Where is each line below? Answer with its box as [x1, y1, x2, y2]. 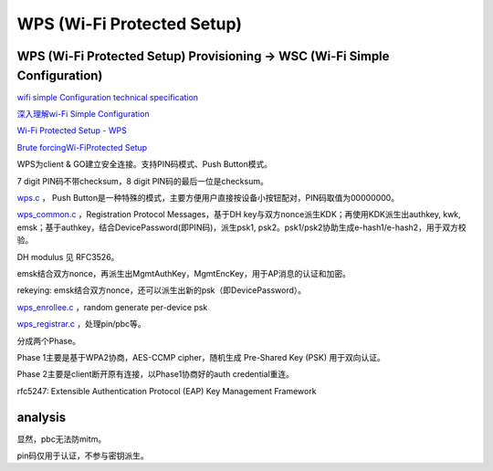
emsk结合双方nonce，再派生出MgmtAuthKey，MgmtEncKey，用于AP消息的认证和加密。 [16, 267, 351, 278]
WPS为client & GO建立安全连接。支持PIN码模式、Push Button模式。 [16, 159, 273, 170]
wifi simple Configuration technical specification [16, 91, 199, 102]
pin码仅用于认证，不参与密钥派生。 [16, 450, 150, 461]
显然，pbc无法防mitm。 [16, 434, 107, 445]
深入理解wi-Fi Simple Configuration [16, 109, 150, 120]
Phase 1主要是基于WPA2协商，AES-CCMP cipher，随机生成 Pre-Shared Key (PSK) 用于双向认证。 [16, 351, 385, 362]
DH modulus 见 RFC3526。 [16, 251, 120, 262]
